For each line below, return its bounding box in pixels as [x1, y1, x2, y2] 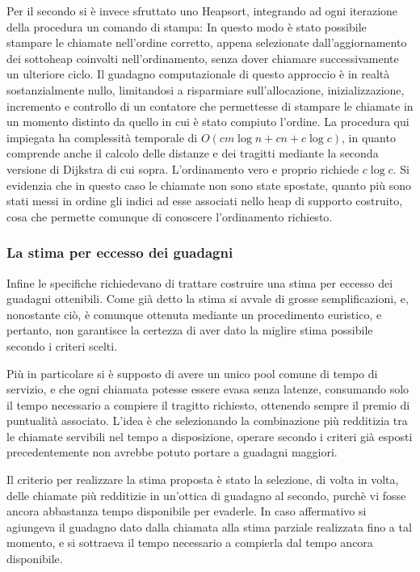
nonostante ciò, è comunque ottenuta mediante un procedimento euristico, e [6, 305, 382, 322]
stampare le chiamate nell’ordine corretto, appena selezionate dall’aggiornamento [6, 34, 407, 51]
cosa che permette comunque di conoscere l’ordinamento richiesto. [6, 208, 333, 225]
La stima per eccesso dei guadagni [6, 242, 233, 263]
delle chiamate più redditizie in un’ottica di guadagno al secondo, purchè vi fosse [6, 486, 406, 503]
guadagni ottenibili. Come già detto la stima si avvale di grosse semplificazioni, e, [6, 290, 409, 307]
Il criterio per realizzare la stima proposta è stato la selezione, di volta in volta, [6, 471, 399, 488]
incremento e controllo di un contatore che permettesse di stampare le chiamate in [6, 97, 414, 114]
